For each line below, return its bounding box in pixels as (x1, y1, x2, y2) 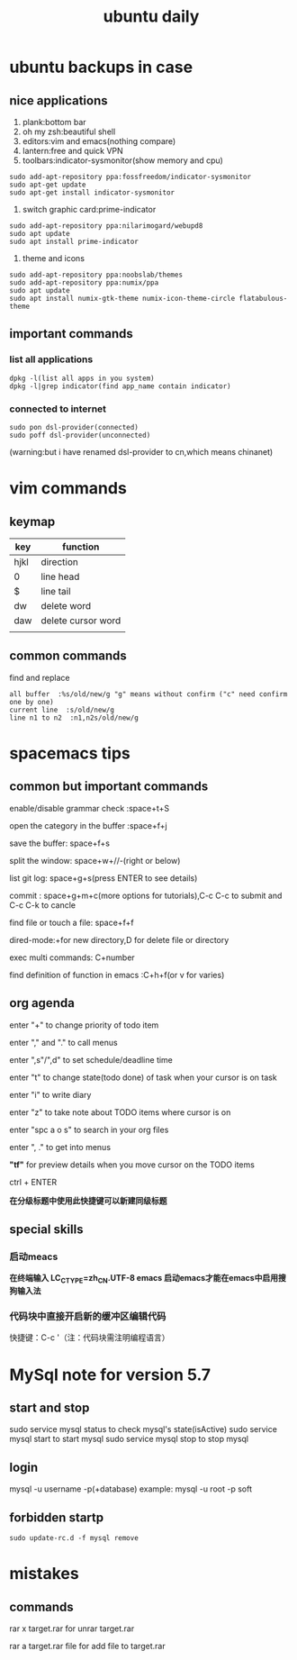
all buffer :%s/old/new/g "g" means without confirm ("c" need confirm (9, 689, 288, 699)
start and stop (9, 1400, 90, 1415)
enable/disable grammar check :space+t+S (9, 803, 170, 813)
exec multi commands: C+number (9, 952, 135, 963)
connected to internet (9, 403, 106, 415)
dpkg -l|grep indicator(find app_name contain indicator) (9, 381, 231, 391)
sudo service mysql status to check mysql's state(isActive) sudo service (9, 1424, 277, 1435)
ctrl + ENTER (9, 1176, 58, 1187)
